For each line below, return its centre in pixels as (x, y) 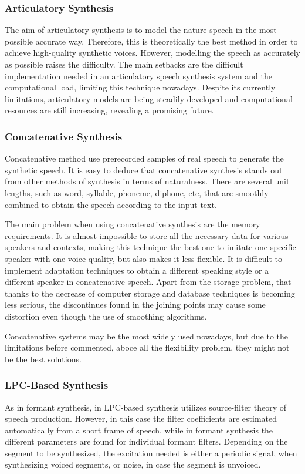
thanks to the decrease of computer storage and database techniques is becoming (150, 293)
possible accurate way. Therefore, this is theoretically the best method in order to (151, 41)
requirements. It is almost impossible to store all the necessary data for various (147, 235)
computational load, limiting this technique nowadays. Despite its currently (140, 87)
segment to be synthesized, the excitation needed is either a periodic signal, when (151, 453)
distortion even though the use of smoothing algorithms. (106, 316)
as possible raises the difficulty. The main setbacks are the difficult (124, 64)
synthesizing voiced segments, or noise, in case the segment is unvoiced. (133, 464)
